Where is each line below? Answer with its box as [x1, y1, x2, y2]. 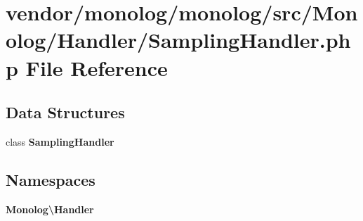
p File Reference [6, 53, 168, 82]
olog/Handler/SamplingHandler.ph [6, 25, 351, 54]
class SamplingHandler [6, 134, 114, 149]
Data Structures [6, 101, 125, 123]
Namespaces [6, 168, 95, 190]
